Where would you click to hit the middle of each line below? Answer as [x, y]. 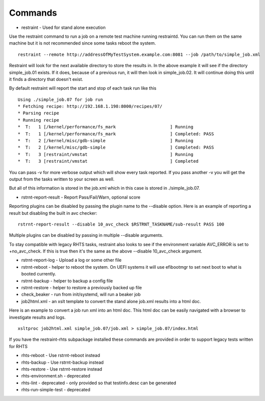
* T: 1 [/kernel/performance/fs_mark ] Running [106, 127]
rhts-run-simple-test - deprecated [56, 390]
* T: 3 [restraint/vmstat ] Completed [108, 161]
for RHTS [18, 346]
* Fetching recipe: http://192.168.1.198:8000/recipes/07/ [90, 106]
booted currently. [39, 274]
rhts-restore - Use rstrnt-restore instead [62, 369]
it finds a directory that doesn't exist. [46, 79]
